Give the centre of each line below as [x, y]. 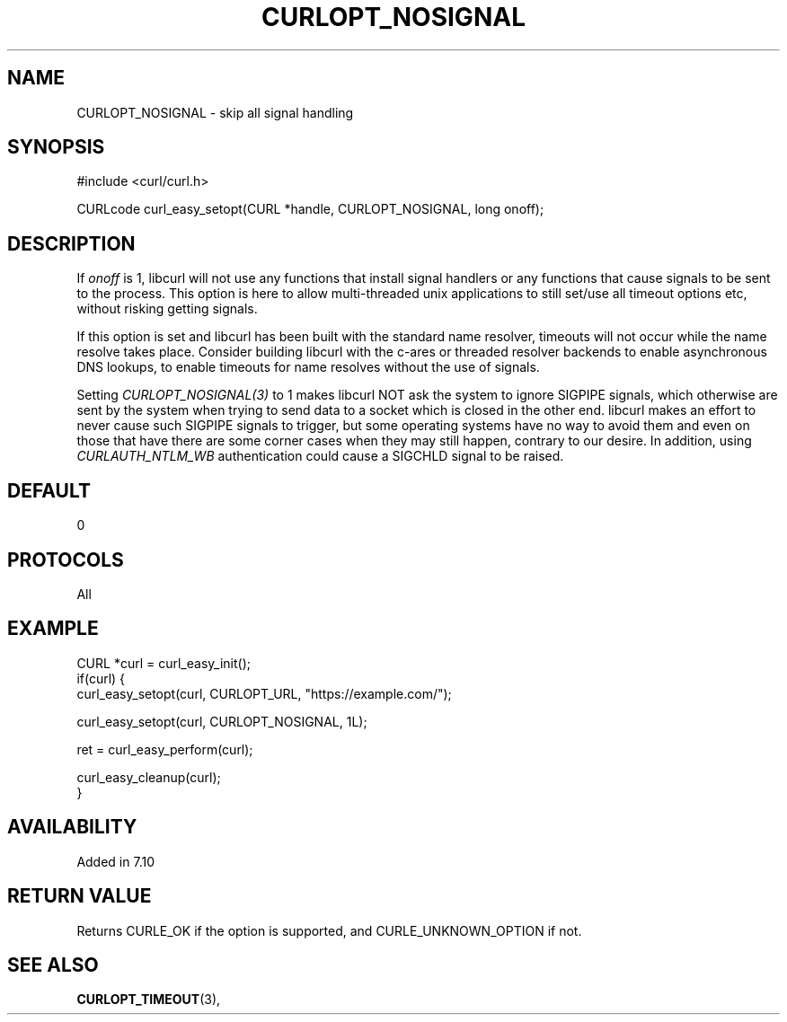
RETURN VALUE [80, 896]
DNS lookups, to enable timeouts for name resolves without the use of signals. [308, 367]
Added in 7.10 [115, 861]
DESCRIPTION [71, 243]
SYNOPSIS [56, 147]
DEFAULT [49, 490]
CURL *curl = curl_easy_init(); [164, 663]
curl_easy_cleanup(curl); [149, 777]
